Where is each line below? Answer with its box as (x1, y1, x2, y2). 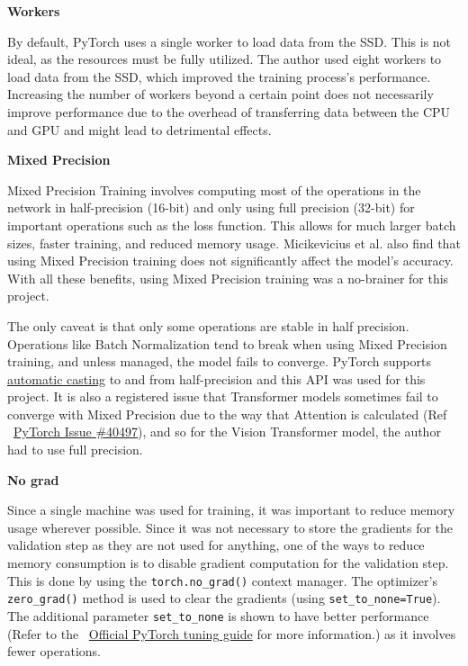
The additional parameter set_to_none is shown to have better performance (7, 606, 429, 625)
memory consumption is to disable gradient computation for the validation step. (7, 553, 449, 572)
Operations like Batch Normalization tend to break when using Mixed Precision (7, 334, 447, 353)
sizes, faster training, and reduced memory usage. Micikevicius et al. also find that (7, 233, 461, 252)
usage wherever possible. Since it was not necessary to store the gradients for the (7, 517, 454, 536)
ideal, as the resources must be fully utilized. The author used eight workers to (7, 49, 442, 68)
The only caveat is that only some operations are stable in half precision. (7, 316, 409, 335)
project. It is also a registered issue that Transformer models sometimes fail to (7, 387, 438, 406)
